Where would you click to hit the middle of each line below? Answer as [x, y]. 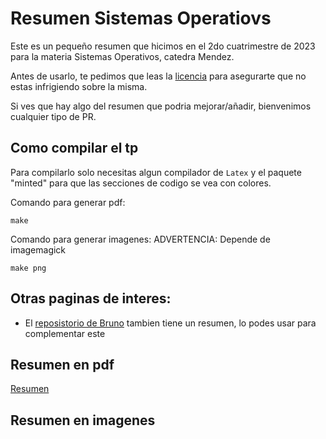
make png [28, 268]
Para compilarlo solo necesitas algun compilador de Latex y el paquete [156, 172]
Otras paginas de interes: [91, 298]
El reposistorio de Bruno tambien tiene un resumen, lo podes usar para [170, 323]
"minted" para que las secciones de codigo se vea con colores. [141, 183]
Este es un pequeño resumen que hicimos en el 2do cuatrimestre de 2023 [163, 46]
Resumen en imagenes [83, 420]
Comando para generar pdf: [68, 202]
